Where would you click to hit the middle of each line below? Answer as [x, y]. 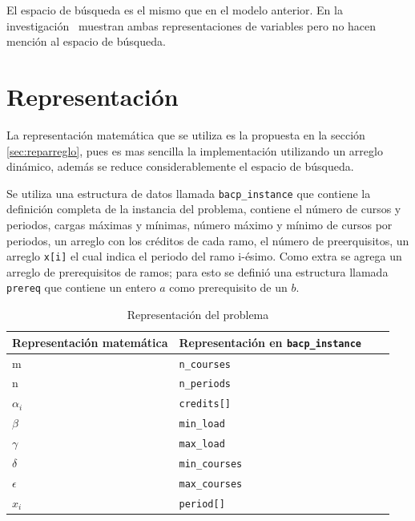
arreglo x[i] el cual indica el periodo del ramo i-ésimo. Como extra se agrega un [204, 256]
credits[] [205, 404]
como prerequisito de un [228, 287]
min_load [202, 424]
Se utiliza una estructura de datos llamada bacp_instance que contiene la [189, 193]
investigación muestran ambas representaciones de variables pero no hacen [191, 25]
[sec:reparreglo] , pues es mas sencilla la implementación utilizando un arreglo [195, 150]
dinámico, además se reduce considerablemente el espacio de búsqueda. [180, 166]
